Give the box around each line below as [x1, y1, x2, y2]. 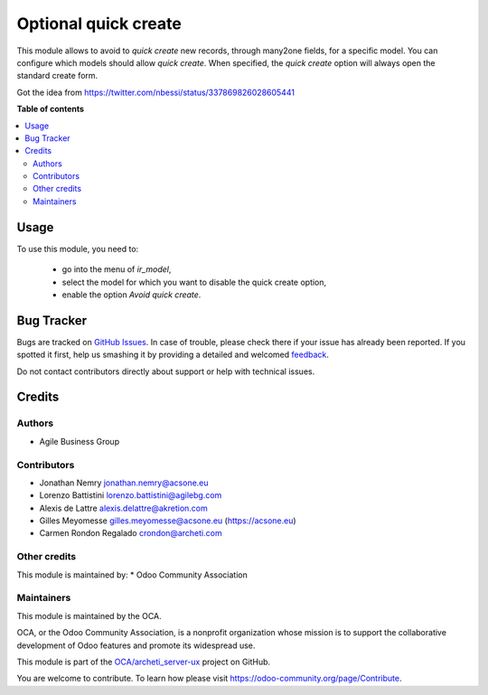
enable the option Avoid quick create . [61, 289, 202, 300]
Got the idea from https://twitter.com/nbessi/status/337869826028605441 [16, 87, 296, 98]
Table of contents [16, 104, 85, 115]
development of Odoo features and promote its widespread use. [16, 640, 256, 651]
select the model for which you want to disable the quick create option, [61, 277, 327, 287]
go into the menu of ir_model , [61, 264, 172, 275]
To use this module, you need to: [16, 243, 139, 254]
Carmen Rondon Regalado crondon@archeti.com [39, 528, 222, 539]
